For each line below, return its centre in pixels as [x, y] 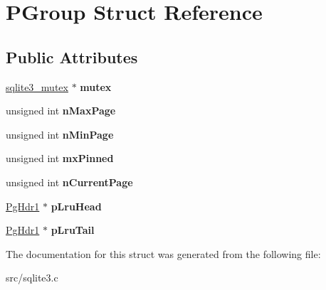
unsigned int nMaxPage [61, 111]
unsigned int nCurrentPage [69, 182]
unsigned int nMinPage [60, 134]
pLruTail [73, 230]
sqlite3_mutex [37, 86]
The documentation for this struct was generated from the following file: [163, 253]
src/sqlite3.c [32, 278]
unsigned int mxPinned [60, 158]
